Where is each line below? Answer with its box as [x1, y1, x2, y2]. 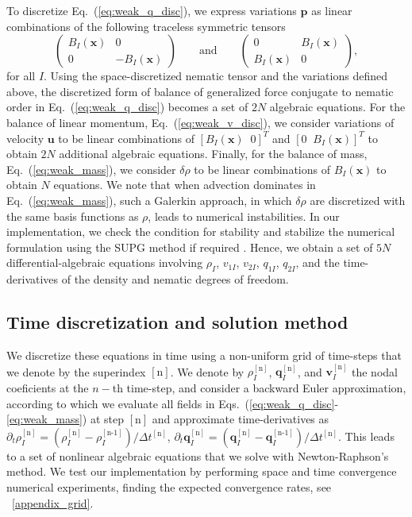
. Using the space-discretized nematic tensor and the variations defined [44, 68, 387, 84]
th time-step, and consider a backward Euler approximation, [112, 380, 406, 396]
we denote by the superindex [6, 363, 146, 380]
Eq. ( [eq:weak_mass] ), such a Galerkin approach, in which [6, 191, 292, 208]
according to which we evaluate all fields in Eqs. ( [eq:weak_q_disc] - [6, 395, 339, 411]
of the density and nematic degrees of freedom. [61, 271, 289, 287]
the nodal [352, 363, 398, 380]
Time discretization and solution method [6, 310, 348, 334]
